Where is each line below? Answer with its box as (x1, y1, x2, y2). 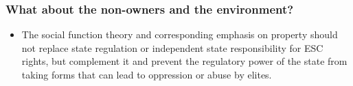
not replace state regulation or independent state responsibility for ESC (21, 40, 323, 55)
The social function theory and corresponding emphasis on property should (21, 27, 338, 42)
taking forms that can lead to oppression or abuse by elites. (21, 68, 272, 81)
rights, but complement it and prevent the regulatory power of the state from (21, 54, 348, 68)
